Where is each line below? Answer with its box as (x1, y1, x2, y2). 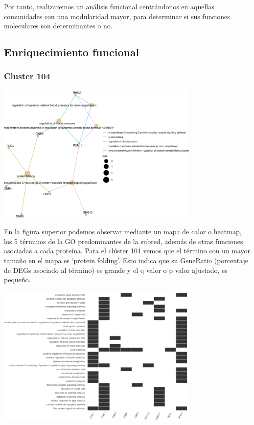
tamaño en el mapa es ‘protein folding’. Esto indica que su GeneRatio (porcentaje (4, 255, 248, 266)
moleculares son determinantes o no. (4, 21, 113, 31)
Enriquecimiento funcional (4, 45, 139, 60)
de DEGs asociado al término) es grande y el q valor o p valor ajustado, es (4, 265, 228, 275)
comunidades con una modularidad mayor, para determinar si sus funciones (4, 11, 230, 21)
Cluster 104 (4, 70, 50, 82)
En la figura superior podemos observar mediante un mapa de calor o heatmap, (4, 226, 242, 237)
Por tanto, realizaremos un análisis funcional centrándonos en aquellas (4, 1, 214, 11)
